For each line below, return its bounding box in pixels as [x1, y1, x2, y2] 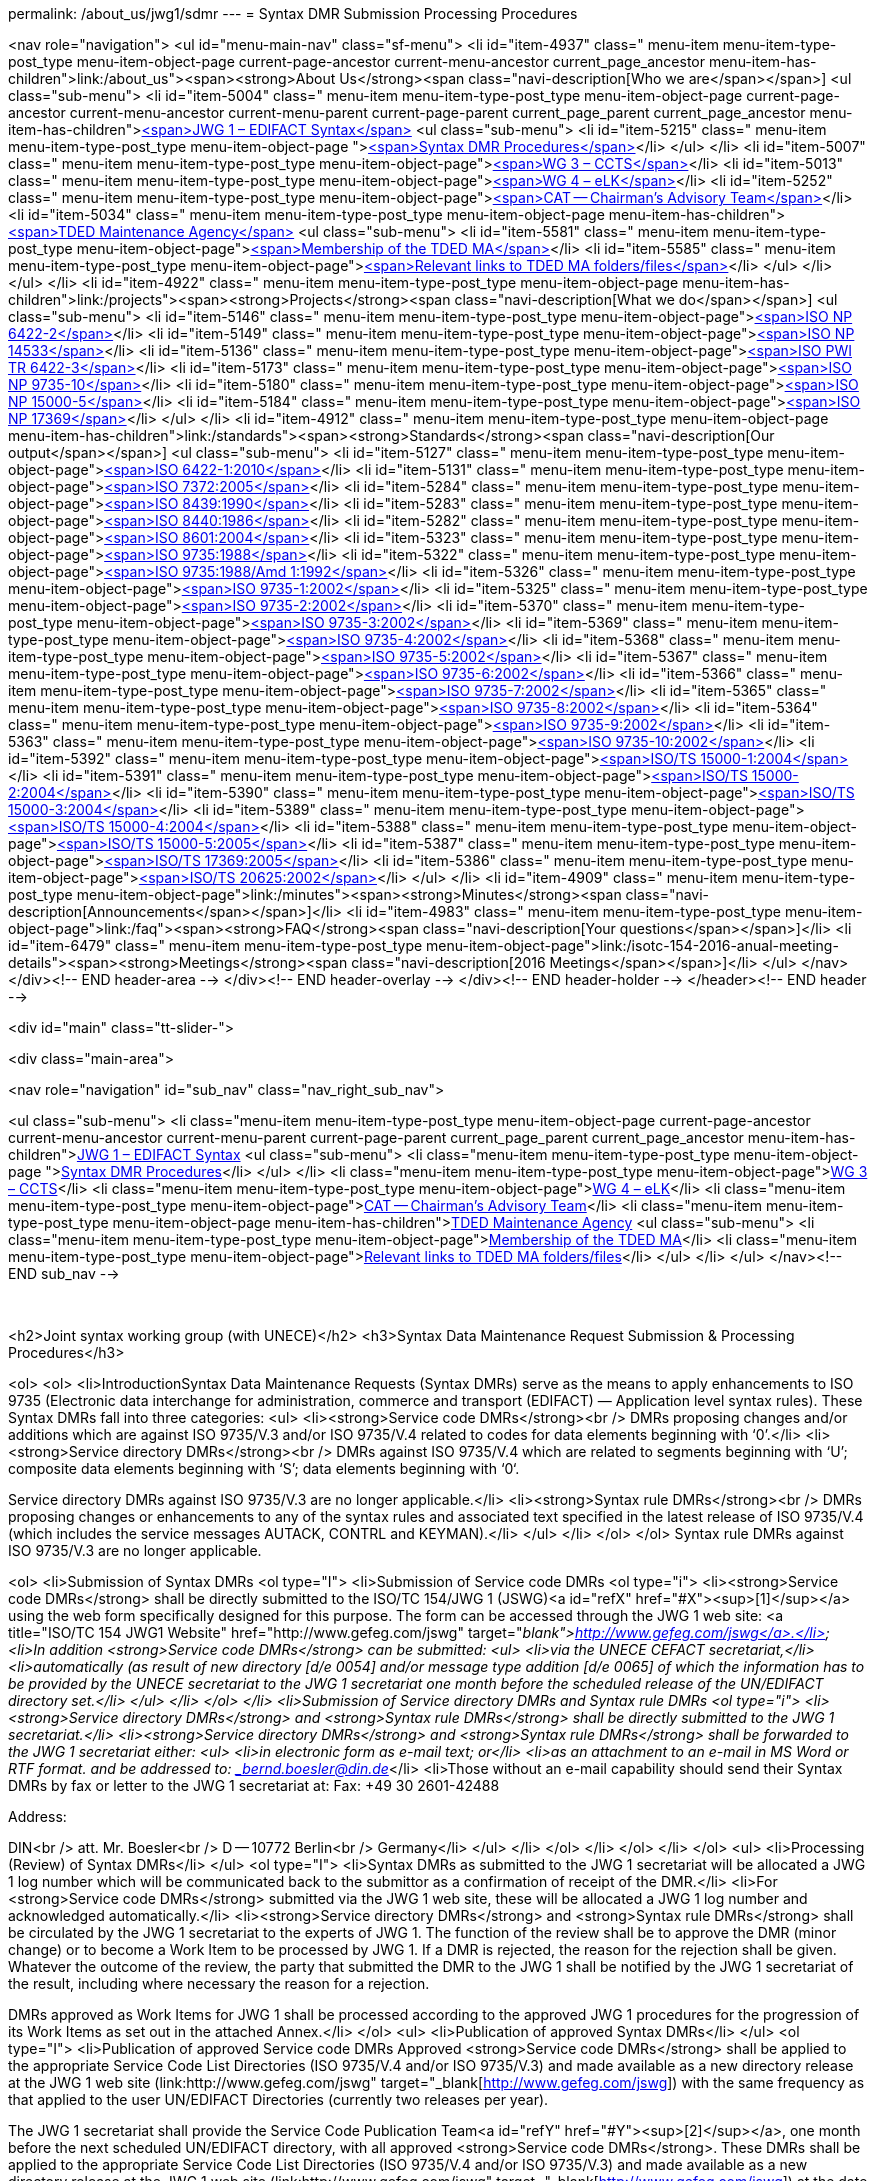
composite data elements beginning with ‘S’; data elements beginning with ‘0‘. [8, 1460, 520, 1477]
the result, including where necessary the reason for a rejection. [8, 1975, 430, 1992]
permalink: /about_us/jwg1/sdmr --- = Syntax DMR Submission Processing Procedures [8, 5, 578, 22]
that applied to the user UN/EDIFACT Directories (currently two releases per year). [8, 2091, 549, 2108]
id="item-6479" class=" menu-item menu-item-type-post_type [8, 937, 423, 954]
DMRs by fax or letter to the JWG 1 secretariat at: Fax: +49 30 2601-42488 [8, 1777, 500, 1794]
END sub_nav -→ [8, 1265, 120, 1282]
